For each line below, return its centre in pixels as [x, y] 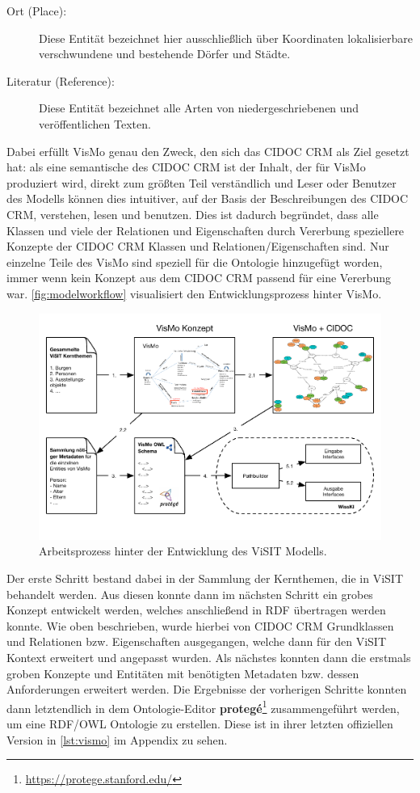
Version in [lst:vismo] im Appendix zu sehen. [117, 739]
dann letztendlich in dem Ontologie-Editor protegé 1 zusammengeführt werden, [203, 707]
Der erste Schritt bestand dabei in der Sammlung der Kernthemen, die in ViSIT [205, 578]
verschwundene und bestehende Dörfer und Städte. [165, 54]
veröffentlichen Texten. [95, 123]
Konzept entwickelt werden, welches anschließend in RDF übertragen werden [196, 610]
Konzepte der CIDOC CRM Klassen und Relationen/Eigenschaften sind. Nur [198, 246]
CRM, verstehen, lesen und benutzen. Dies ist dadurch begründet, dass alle [193, 214]
